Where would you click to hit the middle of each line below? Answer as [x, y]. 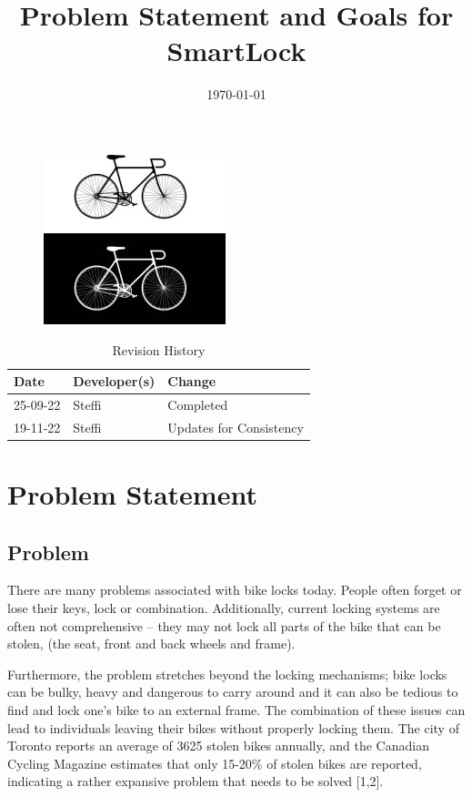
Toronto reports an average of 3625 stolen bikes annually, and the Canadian [218, 746]
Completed [198, 404]
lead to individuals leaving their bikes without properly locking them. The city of [233, 727]
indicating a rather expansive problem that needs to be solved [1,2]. [196, 781]
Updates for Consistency [236, 427]
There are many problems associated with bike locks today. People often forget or [235, 590]
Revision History [159, 349]
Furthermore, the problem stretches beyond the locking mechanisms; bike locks [227, 674]
